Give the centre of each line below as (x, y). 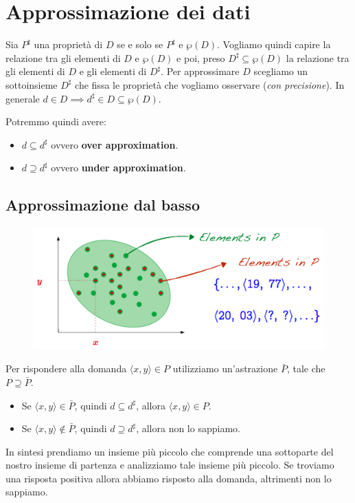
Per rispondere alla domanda (66, 368)
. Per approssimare (200, 71)
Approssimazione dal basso (103, 205)
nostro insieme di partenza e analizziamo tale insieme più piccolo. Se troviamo (170, 465)
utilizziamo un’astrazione (225, 368)
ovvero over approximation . (115, 144)
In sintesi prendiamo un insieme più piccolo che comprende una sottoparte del (170, 451)
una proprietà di (68, 44)
